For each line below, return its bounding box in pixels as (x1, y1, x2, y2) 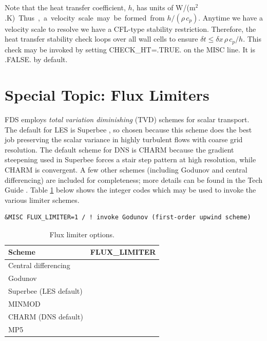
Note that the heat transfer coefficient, (5, 2, 126, 12)
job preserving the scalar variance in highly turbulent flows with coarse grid (5, 134, 243, 145)
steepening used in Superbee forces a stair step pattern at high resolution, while (5, 154, 256, 165)
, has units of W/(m (132, 2, 196, 12)
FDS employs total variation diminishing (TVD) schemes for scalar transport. (5, 113, 250, 124)
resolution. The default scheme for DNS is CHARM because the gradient (5, 144, 234, 155)
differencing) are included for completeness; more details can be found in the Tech (5, 174, 263, 185)
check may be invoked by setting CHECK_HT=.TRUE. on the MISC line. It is (5, 44, 256, 54)
